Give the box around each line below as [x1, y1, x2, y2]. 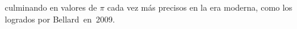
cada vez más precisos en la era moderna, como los [107, 1, 293, 13]
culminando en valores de [5, 1, 97, 13]
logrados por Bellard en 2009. [5, 12, 115, 25]
